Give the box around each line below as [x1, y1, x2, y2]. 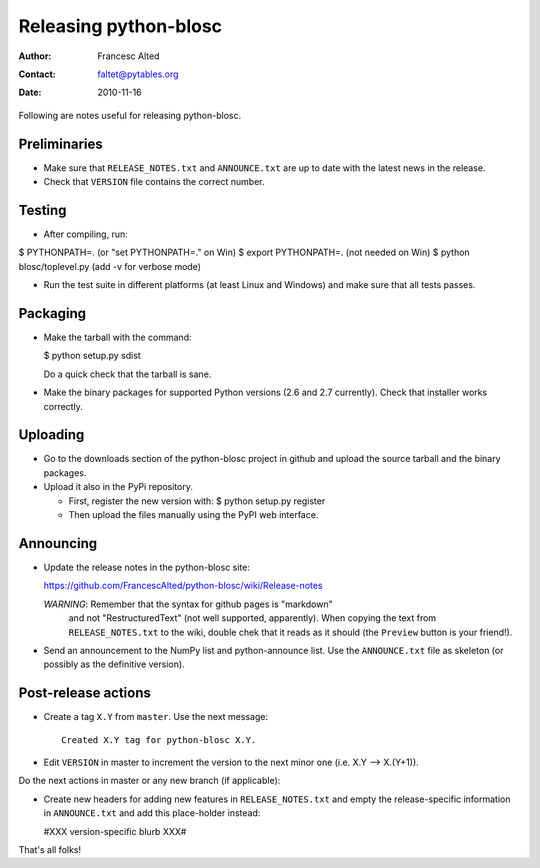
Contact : [18, 68, 57, 80]
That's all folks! [18, 843, 82, 855]
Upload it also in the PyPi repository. [43, 481, 194, 493]
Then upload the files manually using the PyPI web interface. [68, 509, 319, 521]
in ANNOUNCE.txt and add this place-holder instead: [43, 807, 261, 819]
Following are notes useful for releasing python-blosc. [18, 109, 242, 121]
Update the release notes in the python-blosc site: [43, 561, 250, 573]
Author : [18, 50, 52, 62]
